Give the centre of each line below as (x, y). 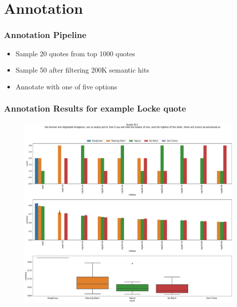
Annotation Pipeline (45, 35)
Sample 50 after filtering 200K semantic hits (82, 70)
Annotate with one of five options (66, 86)
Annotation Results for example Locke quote (95, 108)
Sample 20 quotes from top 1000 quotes (75, 53)
